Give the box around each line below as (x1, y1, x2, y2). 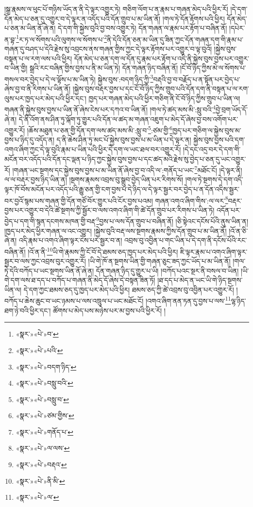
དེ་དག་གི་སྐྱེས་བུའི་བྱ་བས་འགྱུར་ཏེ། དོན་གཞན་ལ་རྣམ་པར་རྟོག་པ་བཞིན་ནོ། (57, 23, 227, 33)
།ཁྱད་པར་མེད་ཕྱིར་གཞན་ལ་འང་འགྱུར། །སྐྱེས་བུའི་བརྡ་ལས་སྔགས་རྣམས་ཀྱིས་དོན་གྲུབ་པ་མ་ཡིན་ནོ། (4, 225, 227, 236)
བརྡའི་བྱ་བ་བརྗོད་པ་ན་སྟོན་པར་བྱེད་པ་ (153, 74, 240, 84)
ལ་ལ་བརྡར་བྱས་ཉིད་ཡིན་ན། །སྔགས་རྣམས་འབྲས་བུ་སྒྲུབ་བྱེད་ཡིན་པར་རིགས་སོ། (4, 174, 184, 185)
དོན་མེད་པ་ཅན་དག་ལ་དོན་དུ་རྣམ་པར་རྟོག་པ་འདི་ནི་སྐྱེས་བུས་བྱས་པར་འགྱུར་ (74, 53, 249, 63)
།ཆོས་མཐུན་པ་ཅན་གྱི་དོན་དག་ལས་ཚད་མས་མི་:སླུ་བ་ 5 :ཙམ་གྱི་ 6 (27, 124, 173, 135)
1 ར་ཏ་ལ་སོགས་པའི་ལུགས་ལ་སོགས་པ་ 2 (16, 33, 107, 44)
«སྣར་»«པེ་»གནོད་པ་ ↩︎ (16, 426, 73, 437)
